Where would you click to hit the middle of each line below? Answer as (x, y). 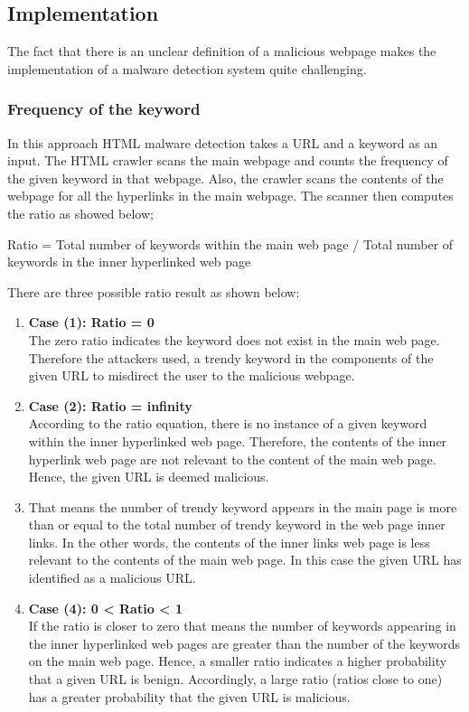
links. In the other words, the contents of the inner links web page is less (229, 542)
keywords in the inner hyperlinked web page (129, 262)
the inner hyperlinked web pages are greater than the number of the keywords (244, 643)
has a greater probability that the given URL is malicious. (189, 696)
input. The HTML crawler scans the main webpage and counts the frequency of (228, 160)
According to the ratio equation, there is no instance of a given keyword (228, 423)
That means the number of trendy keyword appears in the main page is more (243, 506)
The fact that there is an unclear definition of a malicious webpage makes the (222, 51)
